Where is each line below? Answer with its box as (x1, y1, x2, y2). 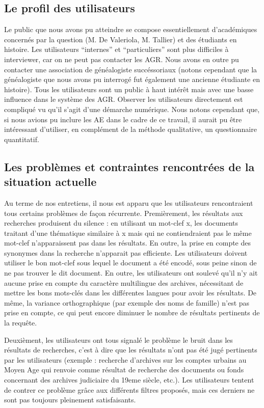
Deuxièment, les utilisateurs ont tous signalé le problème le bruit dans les (4, 334, 233, 345)
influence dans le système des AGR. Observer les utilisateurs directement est (4, 94, 243, 104)
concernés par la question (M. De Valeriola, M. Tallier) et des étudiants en (4, 34, 237, 44)
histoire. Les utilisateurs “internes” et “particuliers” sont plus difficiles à (4, 44, 229, 55)
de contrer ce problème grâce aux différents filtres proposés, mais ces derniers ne (4, 384, 255, 395)
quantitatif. (4, 133, 39, 144)
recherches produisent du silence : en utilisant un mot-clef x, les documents (4, 217, 239, 228)
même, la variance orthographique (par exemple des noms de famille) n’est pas (4, 297, 250, 308)
